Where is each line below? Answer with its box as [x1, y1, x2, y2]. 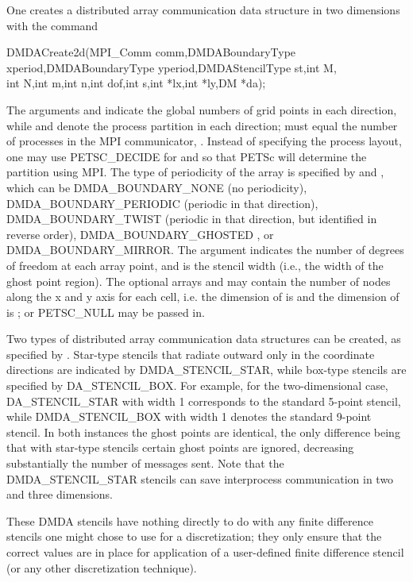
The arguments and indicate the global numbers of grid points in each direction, [6, 101, 397, 118]
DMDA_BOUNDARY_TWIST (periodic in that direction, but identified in [6, 210, 377, 227]
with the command [6, 17, 98, 33]
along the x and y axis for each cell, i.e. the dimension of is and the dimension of [6, 288, 399, 305]
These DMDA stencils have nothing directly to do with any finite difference [6, 512, 373, 529]
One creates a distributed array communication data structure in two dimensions [6, 2, 400, 17]
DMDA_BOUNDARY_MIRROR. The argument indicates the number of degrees [6, 241, 404, 258]
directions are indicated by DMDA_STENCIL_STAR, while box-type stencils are [6, 361, 407, 378]
